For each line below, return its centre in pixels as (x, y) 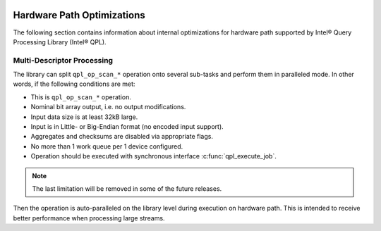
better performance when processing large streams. (89, 218)
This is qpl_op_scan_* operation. (81, 97)
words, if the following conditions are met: (74, 84)
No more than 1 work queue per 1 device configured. (107, 146)
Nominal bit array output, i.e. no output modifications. (108, 107)
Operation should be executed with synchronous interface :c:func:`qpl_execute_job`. (153, 156)
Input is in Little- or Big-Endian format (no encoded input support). (127, 126)
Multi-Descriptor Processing (63, 60)
